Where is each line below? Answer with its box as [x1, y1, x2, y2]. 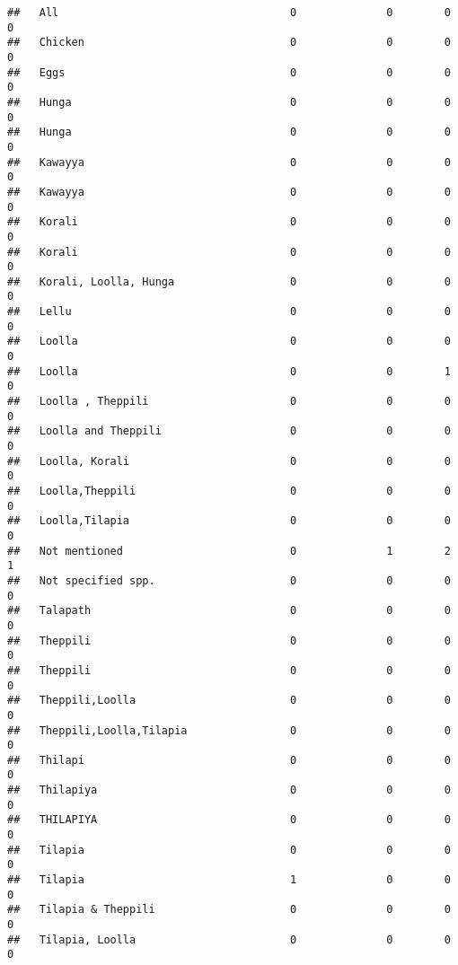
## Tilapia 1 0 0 [7, 873, 451, 887]
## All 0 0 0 [7, 6, 451, 19]
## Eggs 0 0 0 [7, 66, 451, 79]
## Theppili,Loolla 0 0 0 [7, 694, 451, 707]
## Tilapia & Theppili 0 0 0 [7, 903, 451, 917]
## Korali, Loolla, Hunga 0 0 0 [7, 275, 451, 288]
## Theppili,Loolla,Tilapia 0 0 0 [7, 724, 451, 737]
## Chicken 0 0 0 [7, 36, 451, 49]
